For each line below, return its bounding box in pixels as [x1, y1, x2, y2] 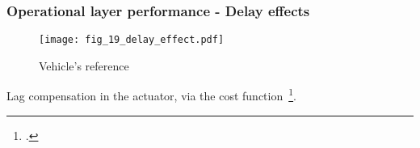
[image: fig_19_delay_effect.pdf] [39, 34, 225, 46]
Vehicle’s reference [39, 57, 129, 74]
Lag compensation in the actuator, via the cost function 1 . [6, 85, 296, 104]
